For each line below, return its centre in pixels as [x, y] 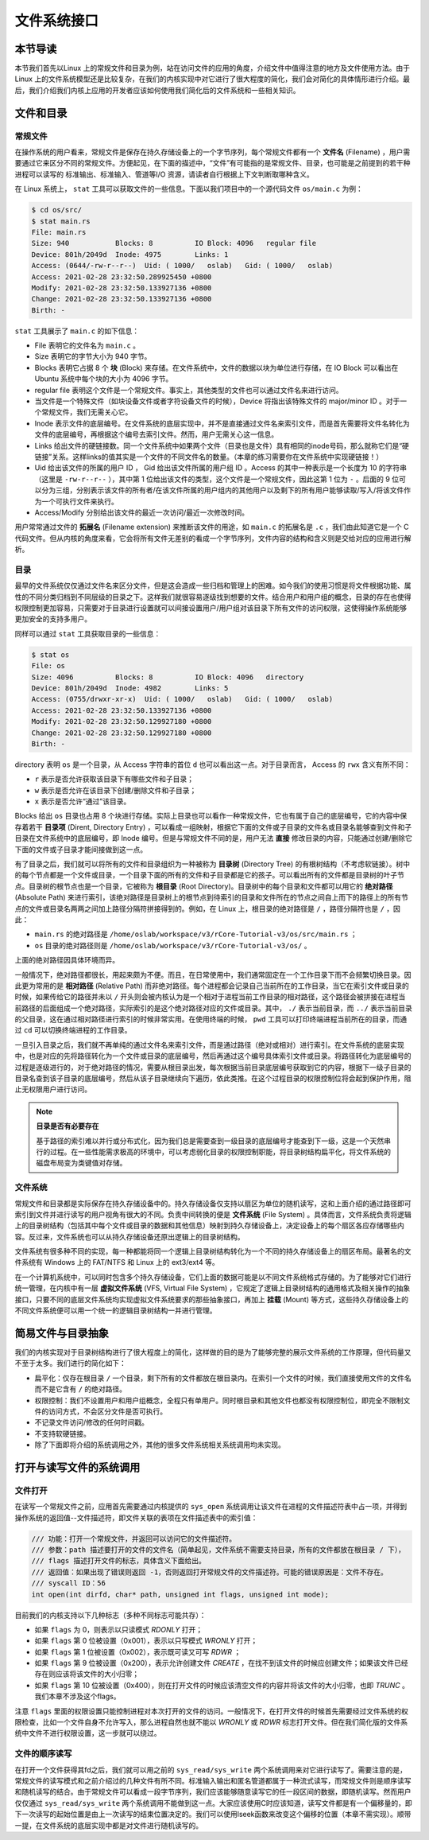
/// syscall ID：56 [69, 1583]
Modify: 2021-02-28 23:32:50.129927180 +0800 [122, 722]
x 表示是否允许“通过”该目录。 [83, 801]
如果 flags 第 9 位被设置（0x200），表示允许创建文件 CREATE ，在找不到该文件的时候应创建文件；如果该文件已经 [221, 1663]
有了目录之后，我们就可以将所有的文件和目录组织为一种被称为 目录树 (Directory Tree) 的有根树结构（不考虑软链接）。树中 [213, 864]
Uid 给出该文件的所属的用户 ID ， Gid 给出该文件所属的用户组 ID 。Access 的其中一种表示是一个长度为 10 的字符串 [221, 468]
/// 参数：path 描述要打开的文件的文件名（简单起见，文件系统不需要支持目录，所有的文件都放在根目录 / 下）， [218, 1550]
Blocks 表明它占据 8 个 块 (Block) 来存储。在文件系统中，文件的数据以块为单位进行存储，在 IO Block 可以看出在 [216, 368]
